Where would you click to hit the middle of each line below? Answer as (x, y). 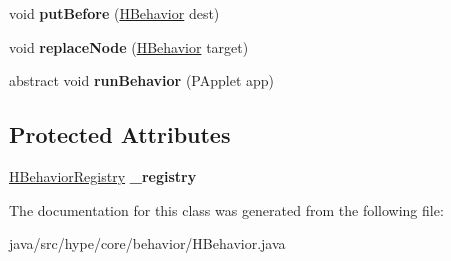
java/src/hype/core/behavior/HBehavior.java (147, 243)
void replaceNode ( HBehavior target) (129, 46)
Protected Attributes (120, 134)
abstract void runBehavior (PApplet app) (142, 80)
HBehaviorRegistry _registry (103, 175)
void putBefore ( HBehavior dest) (114, 13)
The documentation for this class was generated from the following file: (226, 209)
